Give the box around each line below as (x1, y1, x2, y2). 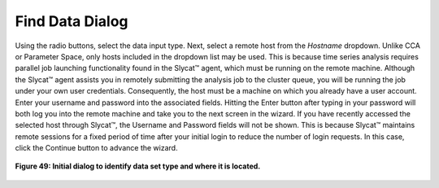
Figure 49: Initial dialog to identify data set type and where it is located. (15, 161, 261, 171)
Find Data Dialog (15, 12, 129, 30)
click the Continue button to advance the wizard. (15, 143, 178, 153)
